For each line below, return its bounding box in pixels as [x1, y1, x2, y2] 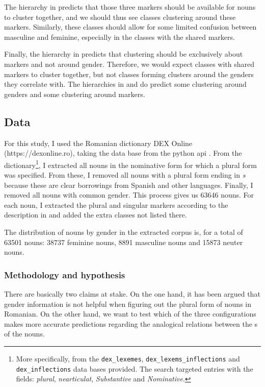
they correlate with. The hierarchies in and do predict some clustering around [4, 79, 247, 89]
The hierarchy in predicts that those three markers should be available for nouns [4, 2, 256, 12]
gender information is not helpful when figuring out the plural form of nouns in [4, 298, 252, 309]
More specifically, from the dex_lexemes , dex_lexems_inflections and [16, 353, 240, 364]
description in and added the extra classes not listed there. [4, 209, 187, 220]
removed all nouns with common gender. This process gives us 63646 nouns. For [4, 189, 254, 200]
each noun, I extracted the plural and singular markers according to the [4, 199, 228, 210]
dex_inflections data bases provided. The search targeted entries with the [16, 363, 253, 374]
